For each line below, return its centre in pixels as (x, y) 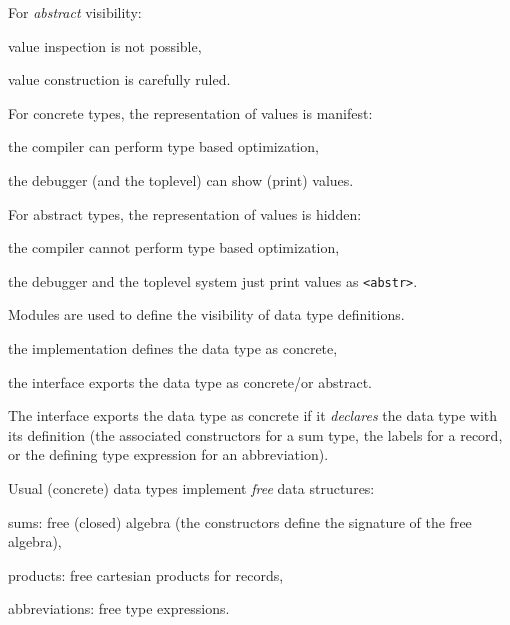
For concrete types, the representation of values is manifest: (190, 112)
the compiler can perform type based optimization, (163, 146)
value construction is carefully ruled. (119, 79)
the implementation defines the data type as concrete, (173, 348)
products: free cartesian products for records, (146, 574)
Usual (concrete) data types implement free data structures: (191, 487)
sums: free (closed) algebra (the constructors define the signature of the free (240, 521)
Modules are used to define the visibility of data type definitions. (206, 314)
